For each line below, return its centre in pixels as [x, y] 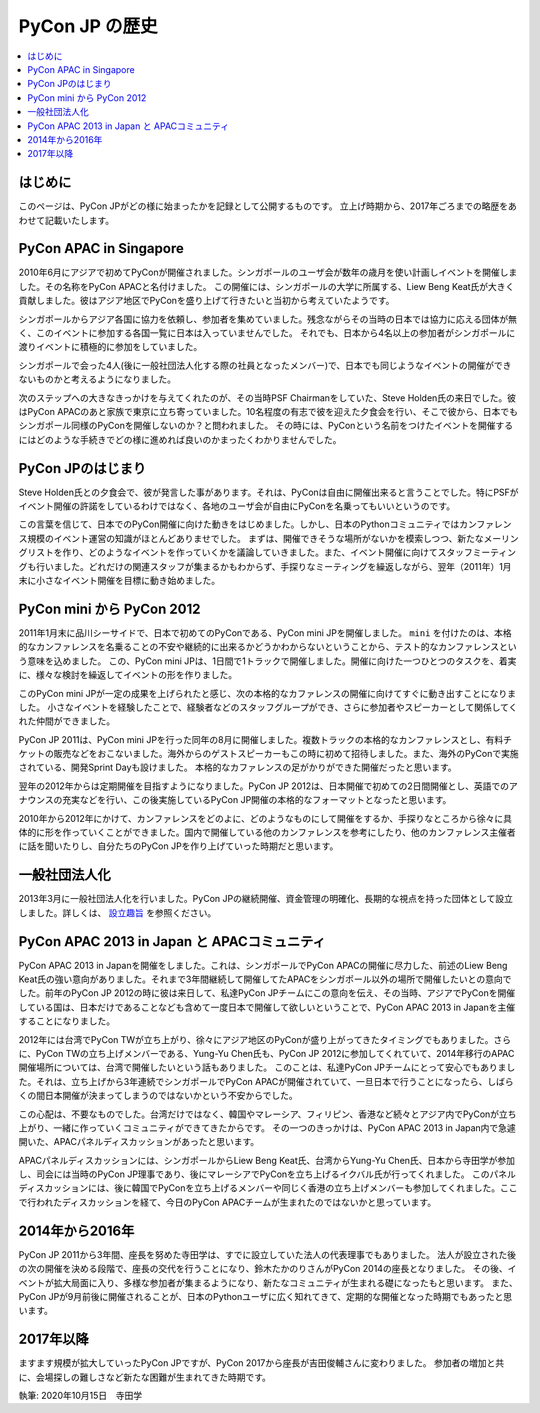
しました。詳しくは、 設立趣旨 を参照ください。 [117, 912]
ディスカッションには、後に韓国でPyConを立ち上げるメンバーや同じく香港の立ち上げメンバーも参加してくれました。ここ [268, 1188]
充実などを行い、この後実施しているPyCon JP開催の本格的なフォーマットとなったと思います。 [256, 800]
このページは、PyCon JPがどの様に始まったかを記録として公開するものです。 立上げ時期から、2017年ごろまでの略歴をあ [267, 206]
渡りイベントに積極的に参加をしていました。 [110, 347]
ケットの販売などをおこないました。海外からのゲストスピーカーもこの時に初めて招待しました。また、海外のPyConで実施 [268, 754]
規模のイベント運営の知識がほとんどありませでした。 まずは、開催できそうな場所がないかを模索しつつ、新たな [255, 538]
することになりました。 [66, 1021]
